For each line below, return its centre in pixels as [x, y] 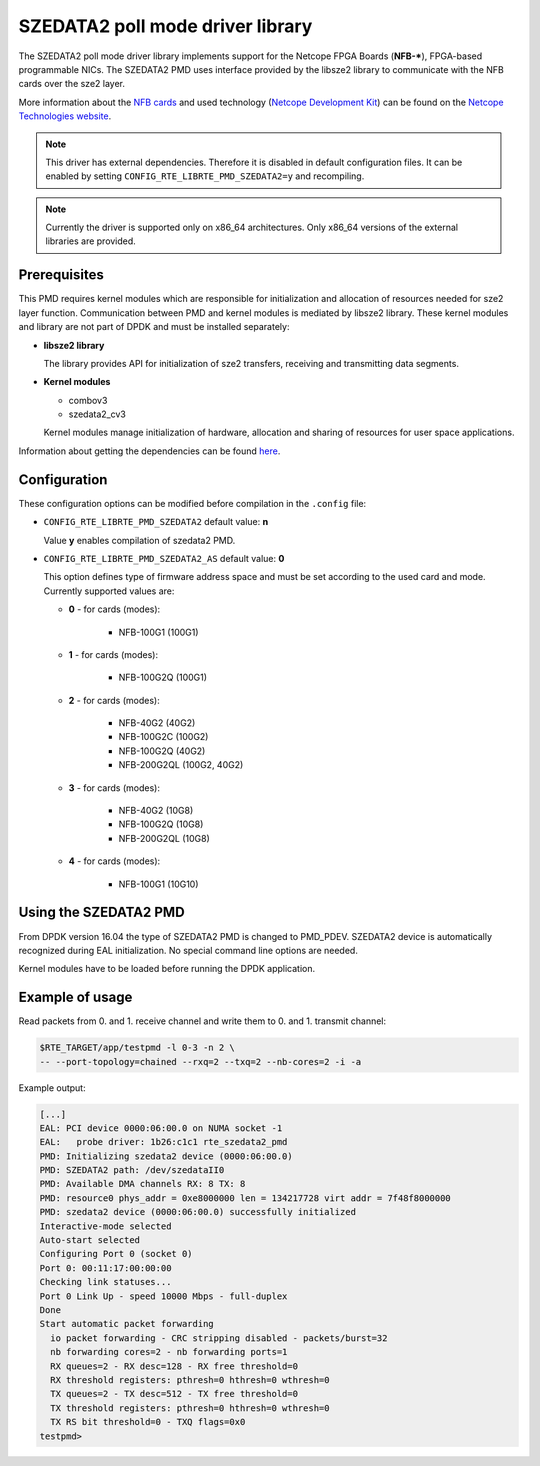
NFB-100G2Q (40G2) [162, 751]
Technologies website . [65, 116]
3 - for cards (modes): [114, 787]
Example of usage [75, 997]
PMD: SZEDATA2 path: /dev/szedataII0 [132, 1170]
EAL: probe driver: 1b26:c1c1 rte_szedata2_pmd [163, 1142]
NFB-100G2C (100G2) [163, 737]
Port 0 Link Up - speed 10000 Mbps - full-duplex [163, 1296]
